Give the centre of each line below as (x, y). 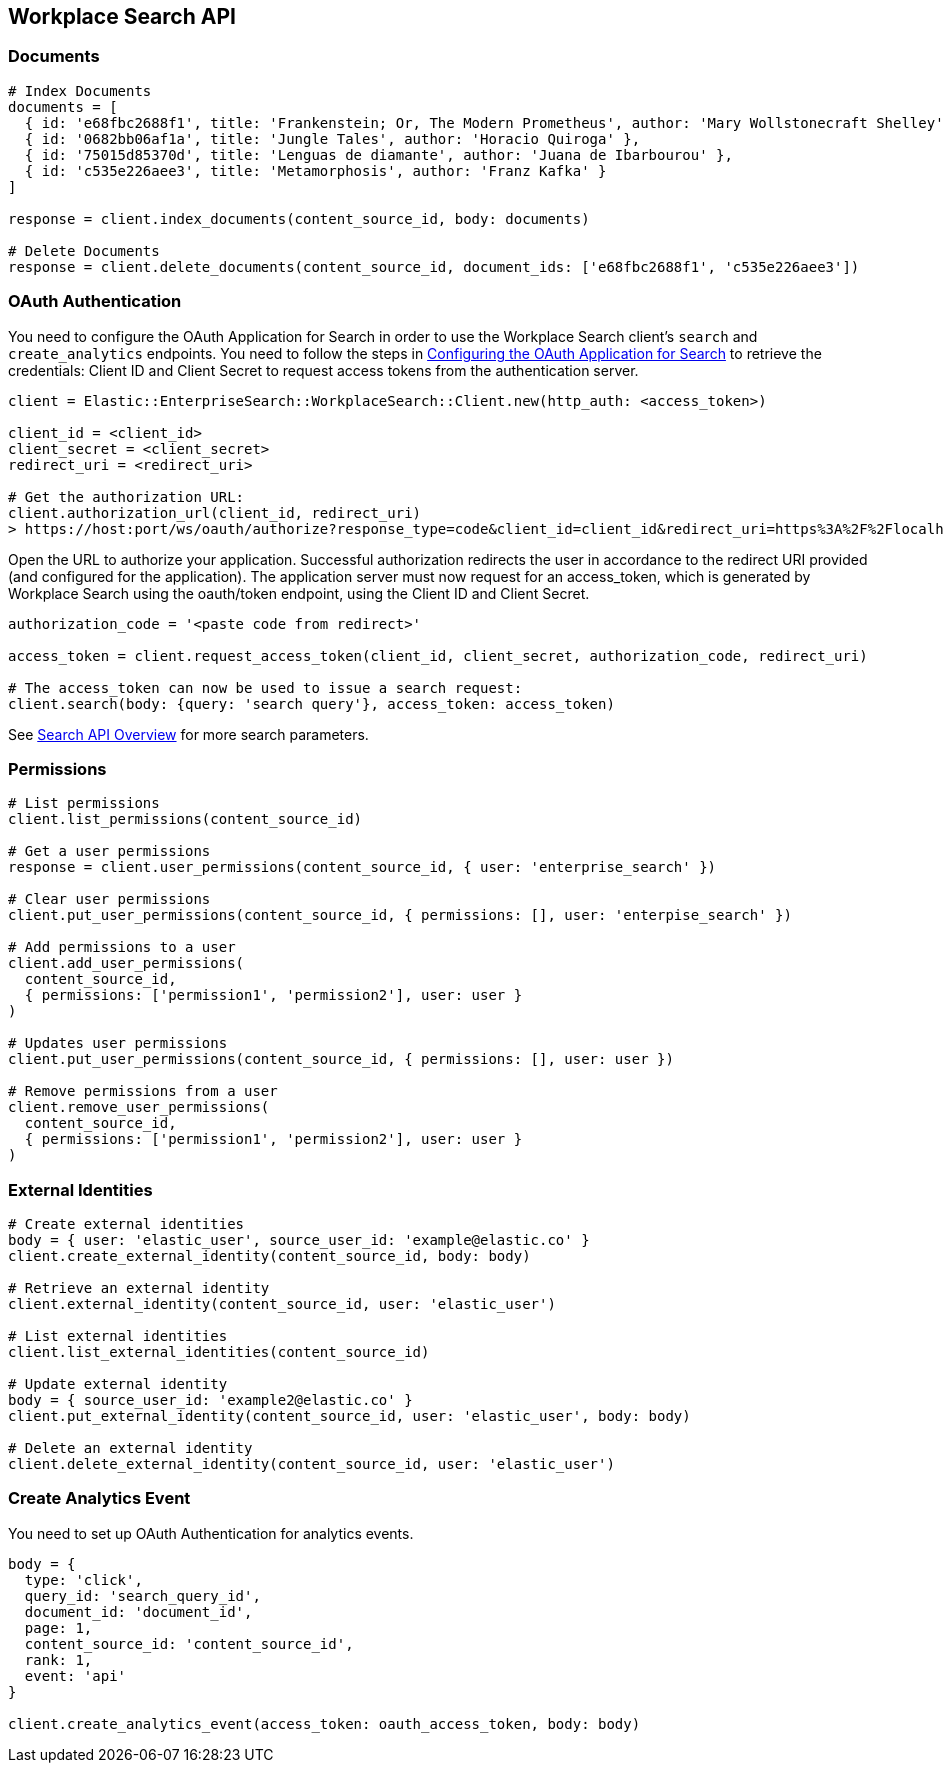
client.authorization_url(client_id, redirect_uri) (215, 512)
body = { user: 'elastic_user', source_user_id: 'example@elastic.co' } (299, 1240)
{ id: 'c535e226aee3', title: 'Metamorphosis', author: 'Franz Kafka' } (315, 170)
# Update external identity (118, 1384)
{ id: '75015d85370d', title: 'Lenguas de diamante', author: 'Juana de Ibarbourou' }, (378, 154)
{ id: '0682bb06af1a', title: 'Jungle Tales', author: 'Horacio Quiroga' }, (332, 138)
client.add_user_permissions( (126, 963)
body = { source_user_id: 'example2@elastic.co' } (210, 1400)
